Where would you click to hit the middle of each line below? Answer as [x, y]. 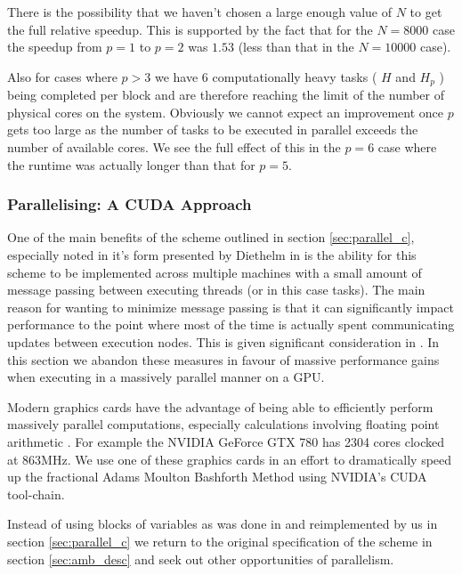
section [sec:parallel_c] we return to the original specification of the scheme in [220, 541]
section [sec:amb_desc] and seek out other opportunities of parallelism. [201, 559]
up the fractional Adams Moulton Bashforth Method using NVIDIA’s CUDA [217, 477]
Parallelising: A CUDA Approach [130, 204]
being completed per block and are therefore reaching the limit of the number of [226, 95]
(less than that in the [296, 47]
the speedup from [55, 47]
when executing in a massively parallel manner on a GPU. [166, 377]
